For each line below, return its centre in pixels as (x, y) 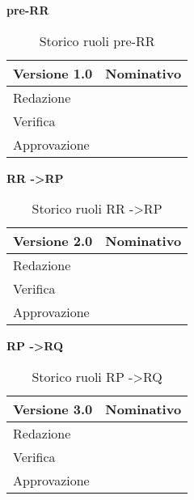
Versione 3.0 (53, 409)
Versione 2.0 (53, 241)
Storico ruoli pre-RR (97, 40)
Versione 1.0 (53, 73)
